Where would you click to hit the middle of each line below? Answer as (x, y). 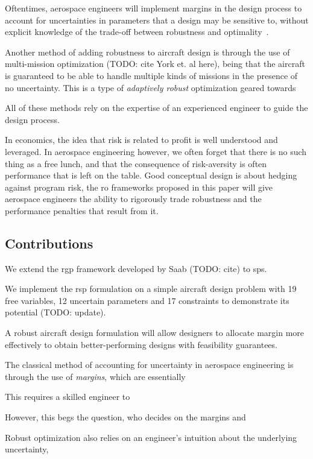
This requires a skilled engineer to (68, 397)
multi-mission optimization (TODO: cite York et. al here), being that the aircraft (155, 64)
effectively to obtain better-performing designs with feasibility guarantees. (141, 344)
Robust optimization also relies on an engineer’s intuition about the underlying (151, 437)
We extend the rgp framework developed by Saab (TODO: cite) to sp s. (136, 268)
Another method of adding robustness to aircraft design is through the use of (147, 52)
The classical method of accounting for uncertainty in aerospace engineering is (149, 365)
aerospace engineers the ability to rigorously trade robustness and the (133, 199)
